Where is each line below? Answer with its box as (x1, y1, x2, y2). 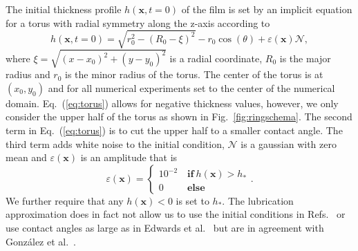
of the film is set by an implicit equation (181, 2, 352, 16)
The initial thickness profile (6, 2, 122, 16)
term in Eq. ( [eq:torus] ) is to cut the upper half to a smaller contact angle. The (6, 123, 343, 138)
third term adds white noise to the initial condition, (6, 136, 225, 151)
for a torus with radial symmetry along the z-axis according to (6, 15, 270, 30)
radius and (6, 67, 50, 82)
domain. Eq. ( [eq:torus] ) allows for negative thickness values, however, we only (6, 95, 339, 110)
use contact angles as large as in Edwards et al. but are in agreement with (6, 221, 324, 235)
